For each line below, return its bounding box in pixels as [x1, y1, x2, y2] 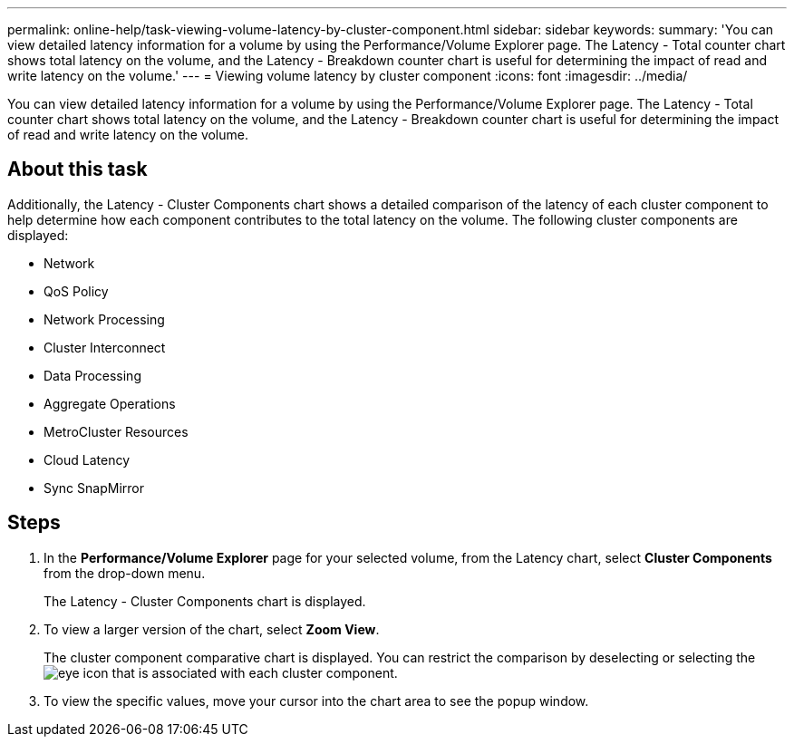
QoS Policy [44, 283, 109, 299]
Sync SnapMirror [44, 479, 144, 496]
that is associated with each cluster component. [111, 664, 398, 681]
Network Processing [44, 311, 165, 327]
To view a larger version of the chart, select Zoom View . [44, 621, 380, 637]
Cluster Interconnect [44, 339, 166, 355]
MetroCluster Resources [44, 423, 189, 440]
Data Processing [44, 367, 141, 383]
